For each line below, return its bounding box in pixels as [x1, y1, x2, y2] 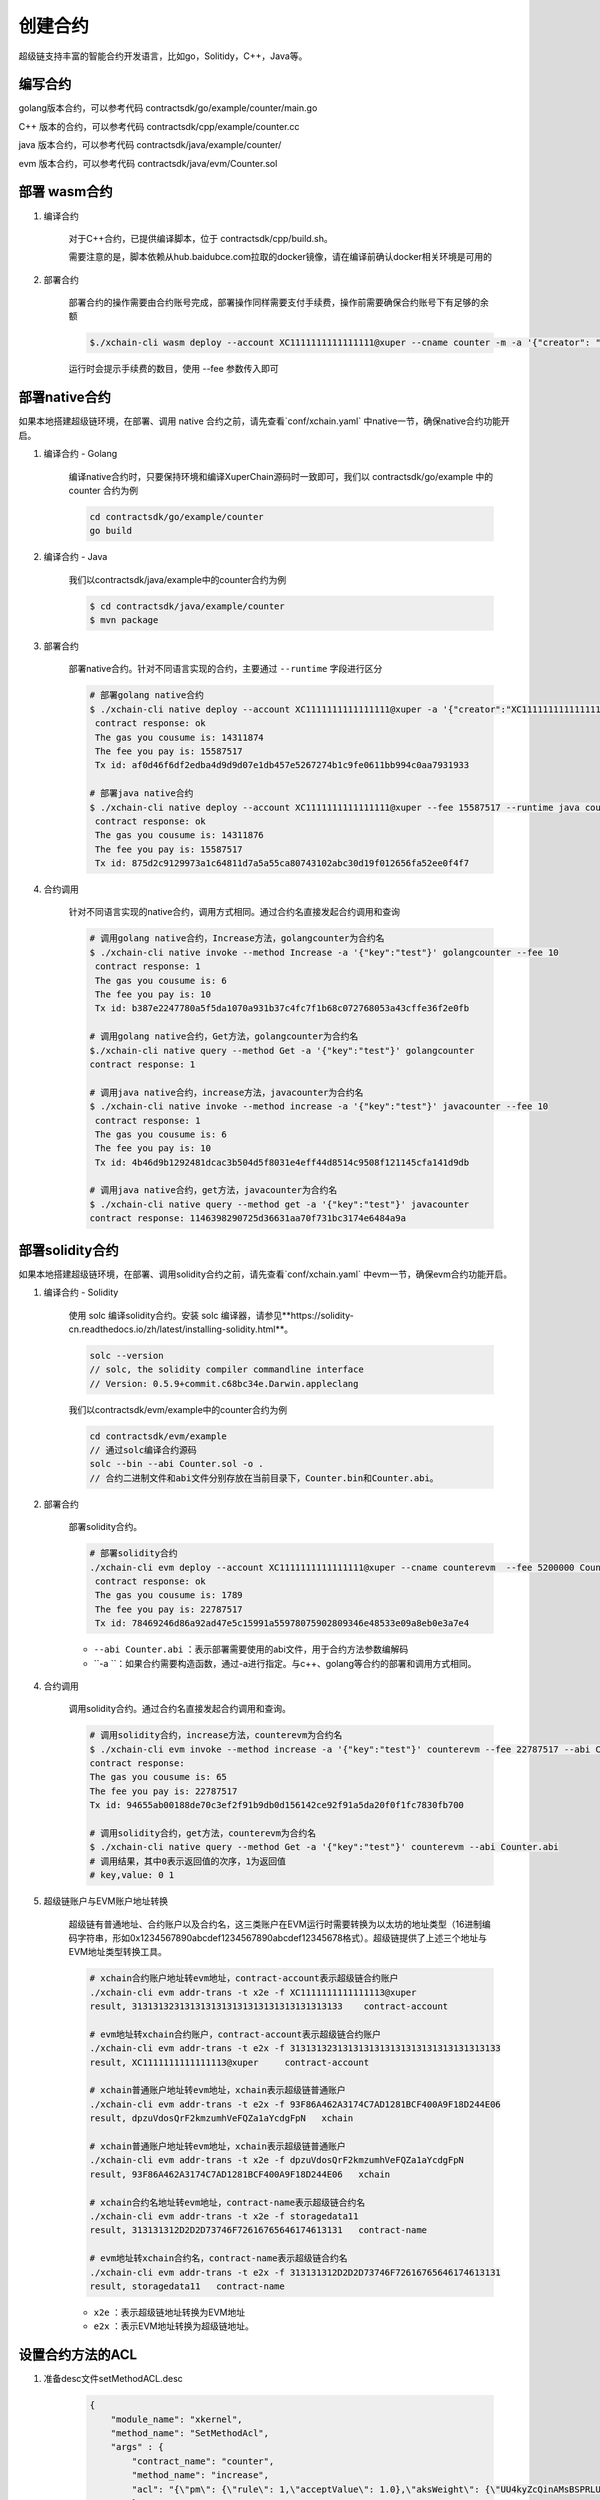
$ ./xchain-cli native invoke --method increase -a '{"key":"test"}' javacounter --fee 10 [89, 1101, 549, 1112]
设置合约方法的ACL [18, 2346, 138, 2364]
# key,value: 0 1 [89, 1870, 175, 1881]
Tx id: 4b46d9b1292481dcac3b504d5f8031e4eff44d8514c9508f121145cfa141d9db [95, 1156, 470, 1168]
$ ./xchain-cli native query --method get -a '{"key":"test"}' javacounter [89, 1198, 470, 1210]
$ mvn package [89, 615, 159, 626]
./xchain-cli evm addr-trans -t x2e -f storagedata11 [89, 2210, 359, 2222]
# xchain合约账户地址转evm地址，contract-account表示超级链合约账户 [89, 1973, 399, 1984]
